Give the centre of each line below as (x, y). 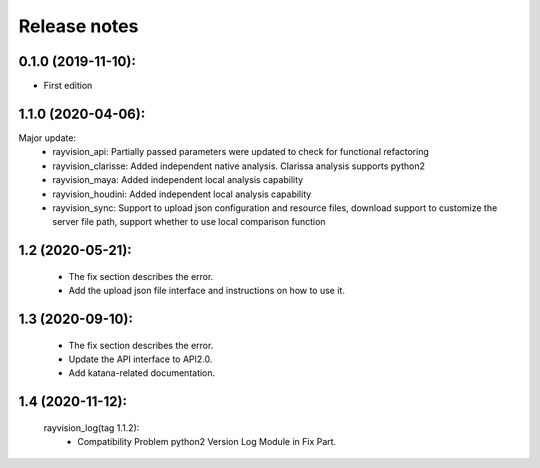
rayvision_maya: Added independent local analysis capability (178, 180)
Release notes (78, 26)
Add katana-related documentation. (142, 373)
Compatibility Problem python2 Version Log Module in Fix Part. (207, 442)
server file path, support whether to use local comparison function (189, 222)
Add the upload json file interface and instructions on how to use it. (206, 291)
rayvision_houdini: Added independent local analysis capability (182, 194)
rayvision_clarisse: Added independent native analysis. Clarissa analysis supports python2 (238, 166)
